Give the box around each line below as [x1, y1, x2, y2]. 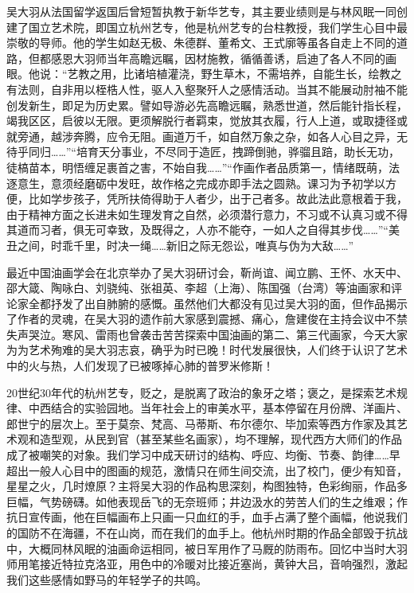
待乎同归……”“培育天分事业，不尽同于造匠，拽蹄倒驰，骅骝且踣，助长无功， [6, 143, 400, 160]
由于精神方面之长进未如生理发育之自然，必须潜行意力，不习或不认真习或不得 [6, 205, 408, 222]
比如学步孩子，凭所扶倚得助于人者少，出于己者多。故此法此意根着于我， [28, 190, 408, 207]
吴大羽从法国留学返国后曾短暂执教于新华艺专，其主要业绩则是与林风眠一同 [6, 3, 396, 19]
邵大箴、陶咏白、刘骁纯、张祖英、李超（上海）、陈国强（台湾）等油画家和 [6, 279, 391, 296]
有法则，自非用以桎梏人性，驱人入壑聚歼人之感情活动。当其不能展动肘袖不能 [6, 80, 408, 97]
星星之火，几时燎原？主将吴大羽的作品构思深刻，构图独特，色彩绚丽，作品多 [6, 478, 408, 494]
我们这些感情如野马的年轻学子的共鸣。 [6, 571, 207, 587]
